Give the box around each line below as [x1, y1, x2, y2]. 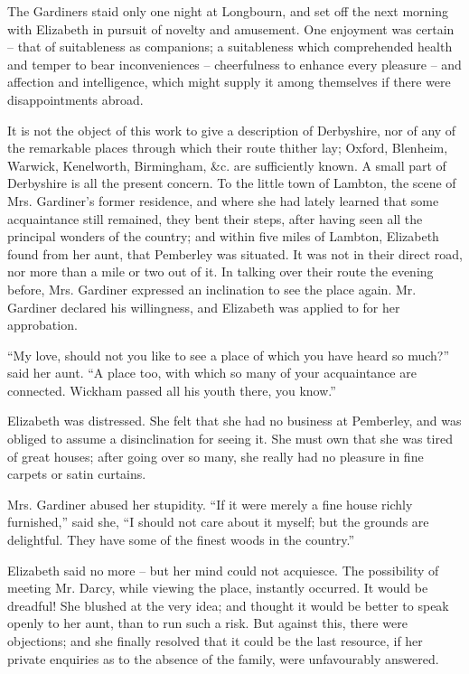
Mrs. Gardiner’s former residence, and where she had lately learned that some [7, 191, 439, 210]
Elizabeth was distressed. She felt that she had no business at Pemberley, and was [7, 411, 462, 430]
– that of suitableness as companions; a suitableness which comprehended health [7, 37, 453, 56]
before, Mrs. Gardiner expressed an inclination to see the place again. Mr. [7, 279, 417, 298]
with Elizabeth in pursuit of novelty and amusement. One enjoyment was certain [7, 19, 455, 38]
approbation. [7, 315, 78, 334]
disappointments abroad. [7, 89, 144, 108]
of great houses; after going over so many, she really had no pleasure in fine [7, 446, 424, 465]
